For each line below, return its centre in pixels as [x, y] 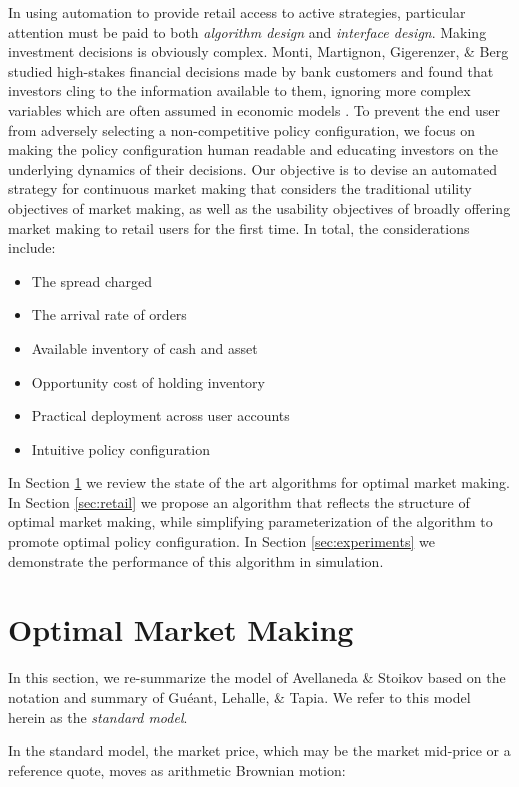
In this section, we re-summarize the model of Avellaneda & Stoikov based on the [257, 677]
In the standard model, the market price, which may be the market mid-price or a [259, 750]
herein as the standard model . [98, 716]
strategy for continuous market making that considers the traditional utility [240, 188]
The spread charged [92, 280]
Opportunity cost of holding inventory [148, 381]
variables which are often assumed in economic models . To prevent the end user [254, 109]
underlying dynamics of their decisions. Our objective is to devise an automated [252, 168]
